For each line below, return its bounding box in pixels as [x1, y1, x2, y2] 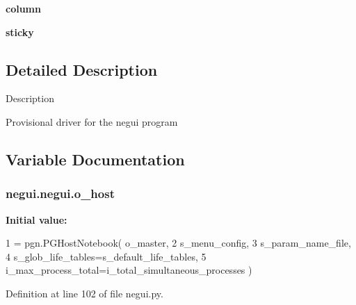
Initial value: [6, 212, 67, 226]
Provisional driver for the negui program [6, 114, 178, 129]
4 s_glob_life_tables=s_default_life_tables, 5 [6, 249, 207, 263]
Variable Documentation [6, 148, 185, 170]
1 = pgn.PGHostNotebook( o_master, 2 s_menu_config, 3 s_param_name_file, [6, 236, 351, 250]
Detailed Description [6, 58, 158, 80]
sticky [6, 24, 34, 39]
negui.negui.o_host [6, 185, 115, 202]
